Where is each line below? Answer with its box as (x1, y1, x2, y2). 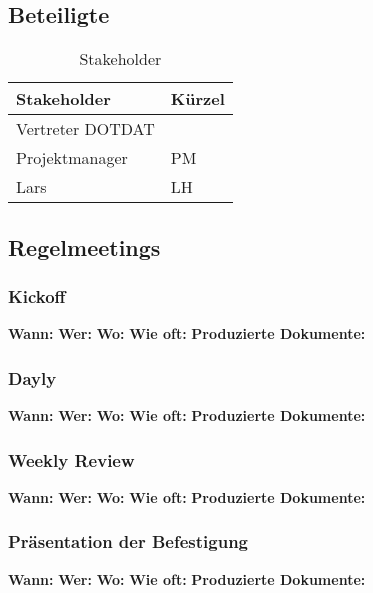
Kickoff (8, 283, 66, 308)
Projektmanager (16, 146, 128, 170)
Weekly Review (8, 447, 135, 472)
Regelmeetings (8, 231, 161, 262)
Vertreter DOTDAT (16, 117, 155, 141)
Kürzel (170, 87, 225, 111)
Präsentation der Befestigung (8, 529, 248, 554)
